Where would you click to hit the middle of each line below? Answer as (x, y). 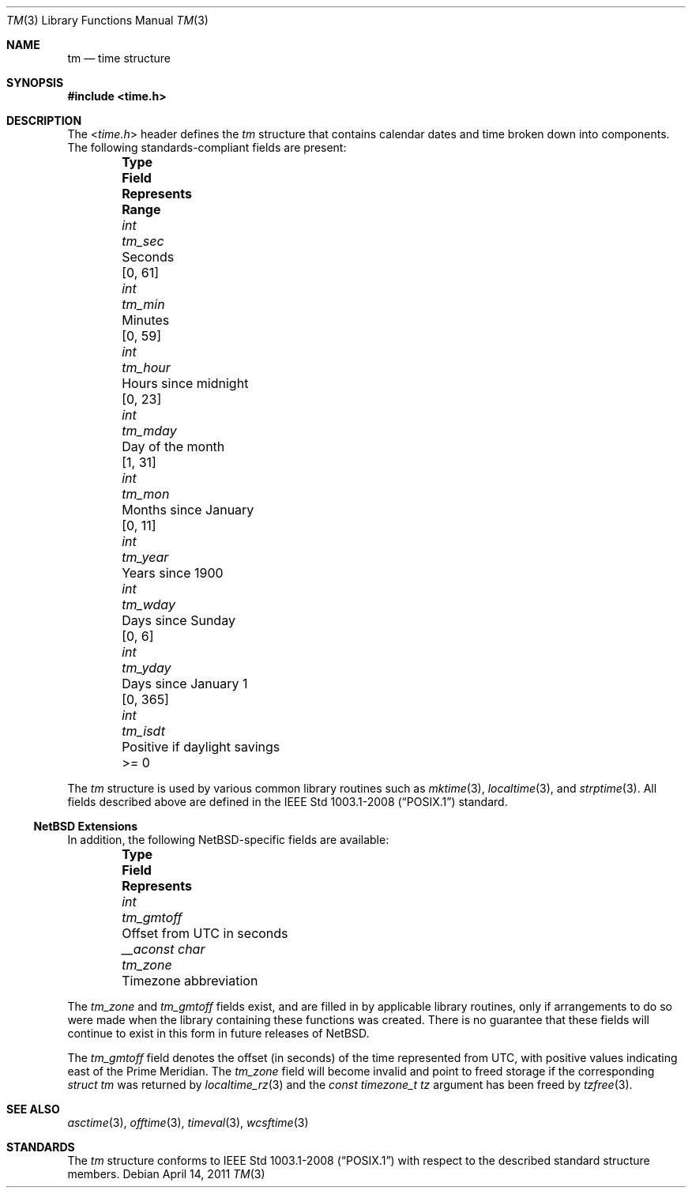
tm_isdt (143, 731)
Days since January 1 (185, 684)
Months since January (188, 510)
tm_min (143, 304)
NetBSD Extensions (86, 826)
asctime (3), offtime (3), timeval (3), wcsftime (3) (188, 1122)
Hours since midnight (185, 383)
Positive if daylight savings (201, 747)
